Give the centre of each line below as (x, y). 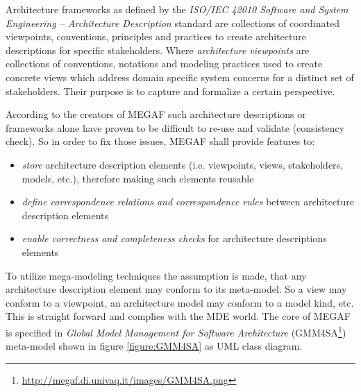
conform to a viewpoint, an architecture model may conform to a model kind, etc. (180, 302)
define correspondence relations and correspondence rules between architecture (188, 202)
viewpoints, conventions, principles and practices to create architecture (156, 36)
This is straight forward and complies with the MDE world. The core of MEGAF (178, 316)
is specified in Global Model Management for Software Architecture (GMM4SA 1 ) (176, 331)
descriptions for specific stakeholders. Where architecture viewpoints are (158, 50)
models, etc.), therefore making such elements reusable (138, 178)
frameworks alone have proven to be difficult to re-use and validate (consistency (175, 127)
